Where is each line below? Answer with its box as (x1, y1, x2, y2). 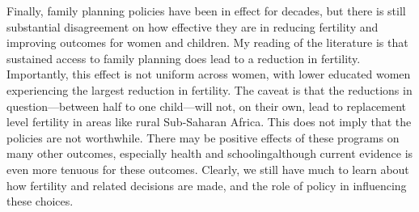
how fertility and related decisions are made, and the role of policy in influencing (6, 176, 407, 193)
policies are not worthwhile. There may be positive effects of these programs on (6, 129, 400, 146)
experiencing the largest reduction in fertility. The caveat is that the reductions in (6, 81, 413, 98)
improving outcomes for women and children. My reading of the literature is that (6, 34, 408, 51)
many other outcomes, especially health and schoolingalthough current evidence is (6, 145, 413, 162)
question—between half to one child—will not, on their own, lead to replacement (6, 97, 407, 114)
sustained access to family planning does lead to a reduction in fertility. (6, 49, 361, 66)
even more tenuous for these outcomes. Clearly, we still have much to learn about (6, 160, 409, 177)
